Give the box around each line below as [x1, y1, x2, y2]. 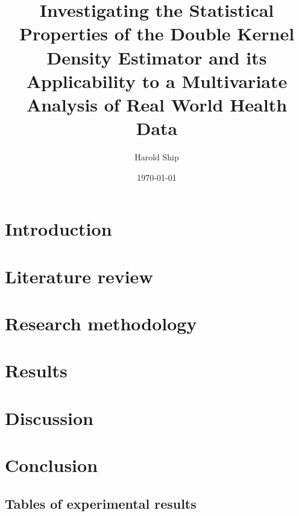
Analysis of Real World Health [26, 92, 288, 116]
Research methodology [5, 311, 197, 335]
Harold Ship [134, 151, 179, 163]
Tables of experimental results [5, 494, 197, 512]
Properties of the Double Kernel [19, 21, 295, 46]
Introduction [5, 216, 112, 241]
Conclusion [5, 453, 98, 477]
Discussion [5, 405, 93, 430]
